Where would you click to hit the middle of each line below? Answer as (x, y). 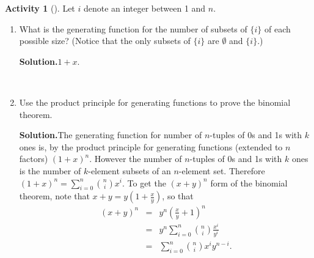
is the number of (50, 170)
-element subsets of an (130, 170)
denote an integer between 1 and (144, 8)
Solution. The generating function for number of (111, 135)
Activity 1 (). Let (40, 8)
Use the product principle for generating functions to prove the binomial (155, 102)
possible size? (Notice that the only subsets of (105, 41)
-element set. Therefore (222, 170)
